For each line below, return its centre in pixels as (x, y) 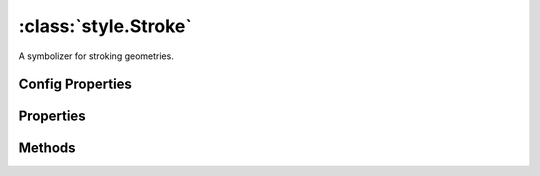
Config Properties (75, 84)
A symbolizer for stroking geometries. (96, 56)
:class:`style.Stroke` (105, 26)
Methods (47, 148)
